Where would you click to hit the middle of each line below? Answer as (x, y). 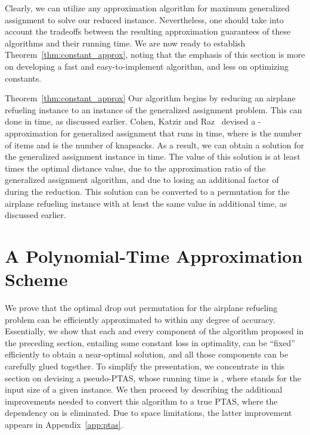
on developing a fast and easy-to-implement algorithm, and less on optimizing (147, 66)
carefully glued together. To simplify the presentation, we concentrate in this (145, 366)
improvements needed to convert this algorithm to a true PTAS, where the (141, 401)
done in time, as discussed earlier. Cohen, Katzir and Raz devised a (130, 121)
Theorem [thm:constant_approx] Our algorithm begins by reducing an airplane (150, 98)
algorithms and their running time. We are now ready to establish (125, 43)
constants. (23, 78)
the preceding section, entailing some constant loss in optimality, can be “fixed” (150, 342)
